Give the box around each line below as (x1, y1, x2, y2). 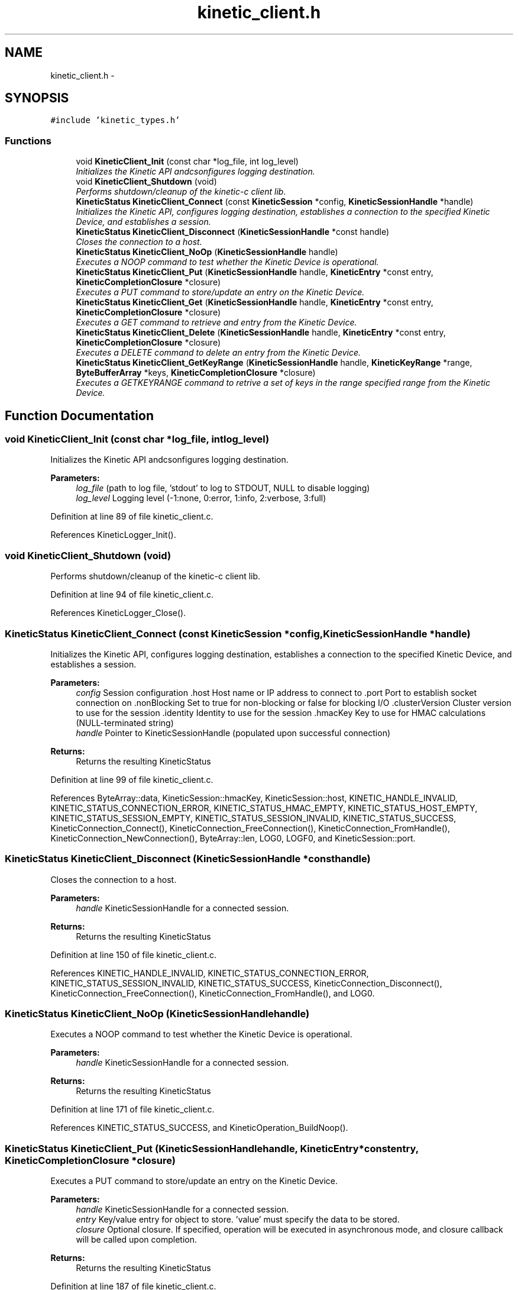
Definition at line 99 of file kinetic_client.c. (50, 774, 213, 785)
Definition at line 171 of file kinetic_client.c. (50, 1104, 215, 1115)
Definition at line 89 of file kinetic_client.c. (50, 511, 213, 522)
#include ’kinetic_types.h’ (50, 115, 180, 125)
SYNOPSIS (5, 91, 69, 106)
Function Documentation (5, 408, 154, 423)
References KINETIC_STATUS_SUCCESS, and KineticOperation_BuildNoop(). (50, 1123, 348, 1133)
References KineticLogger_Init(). (50, 530, 176, 540)
